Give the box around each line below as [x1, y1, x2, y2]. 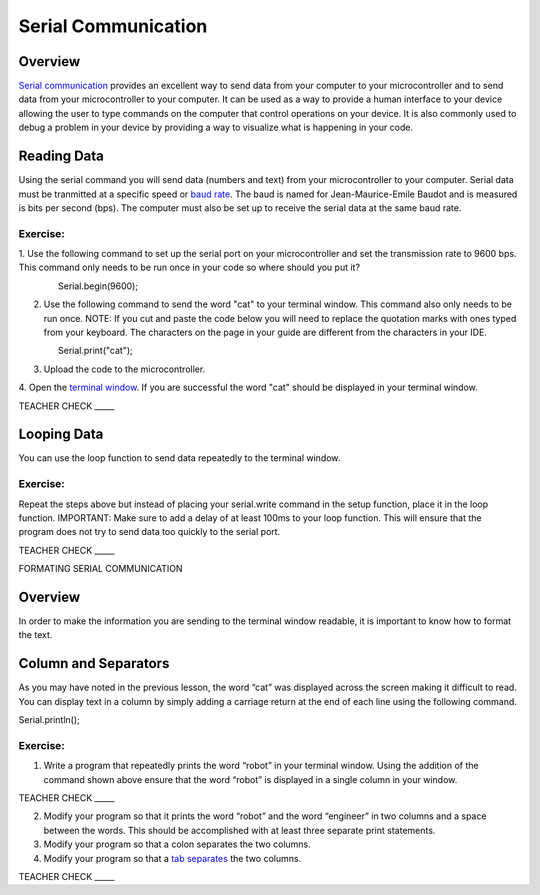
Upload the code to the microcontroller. [43, 363, 206, 375]
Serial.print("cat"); [58, 345, 134, 357]
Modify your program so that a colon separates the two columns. [43, 838, 312, 850]
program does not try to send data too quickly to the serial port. [18, 526, 281, 538]
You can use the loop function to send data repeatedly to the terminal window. [18, 452, 341, 464]
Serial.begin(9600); [58, 280, 139, 292]
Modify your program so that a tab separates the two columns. [43, 852, 302, 864]
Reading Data [18, 148, 105, 165]
